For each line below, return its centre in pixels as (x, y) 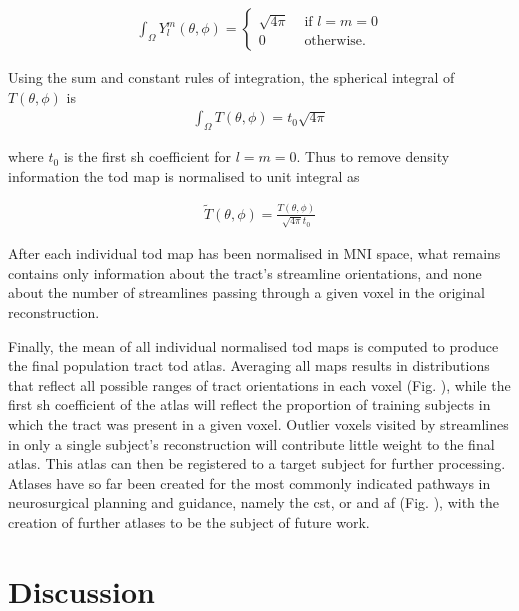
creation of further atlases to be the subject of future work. (189, 522)
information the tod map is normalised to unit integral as (184, 175)
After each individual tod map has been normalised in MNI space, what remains (254, 253)
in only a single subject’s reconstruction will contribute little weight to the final (251, 443)
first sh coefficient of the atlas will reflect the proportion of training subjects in (249, 404)
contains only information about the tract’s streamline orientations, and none (245, 272)
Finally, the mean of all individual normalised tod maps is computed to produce (253, 345)
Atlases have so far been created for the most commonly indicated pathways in (249, 482)
